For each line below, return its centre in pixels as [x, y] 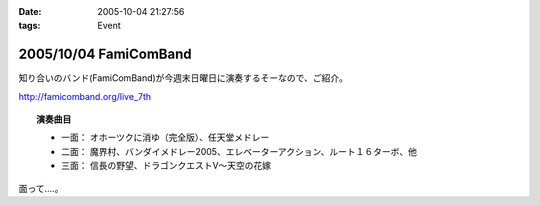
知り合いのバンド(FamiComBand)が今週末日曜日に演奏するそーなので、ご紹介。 [183, 78]
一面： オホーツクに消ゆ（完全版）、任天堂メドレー [165, 137]
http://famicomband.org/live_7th [85, 96]
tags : [29, 26]
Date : [30, 11]
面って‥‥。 [41, 188]
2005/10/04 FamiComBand [105, 54]
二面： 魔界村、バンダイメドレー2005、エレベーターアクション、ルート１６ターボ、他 [239, 151]
